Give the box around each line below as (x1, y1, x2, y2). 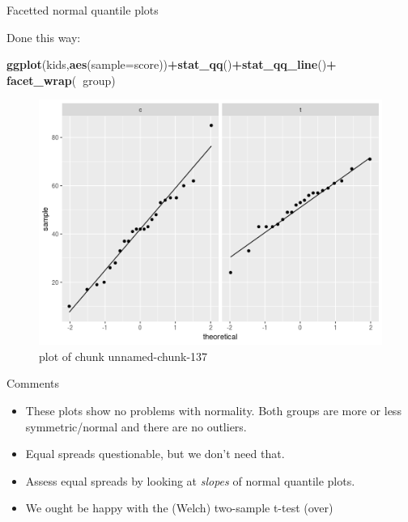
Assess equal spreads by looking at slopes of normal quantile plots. (25, 472, 355, 489)
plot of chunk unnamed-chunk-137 (39, 347, 208, 364)
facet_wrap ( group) (6, 71, 116, 88)
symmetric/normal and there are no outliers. (25, 418, 247, 435)
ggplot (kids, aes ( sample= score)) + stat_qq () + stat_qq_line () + (6, 56, 337, 73)
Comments (6, 375, 60, 392)
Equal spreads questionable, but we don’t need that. (25, 445, 285, 462)
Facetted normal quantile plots (6, 2, 159, 18)
